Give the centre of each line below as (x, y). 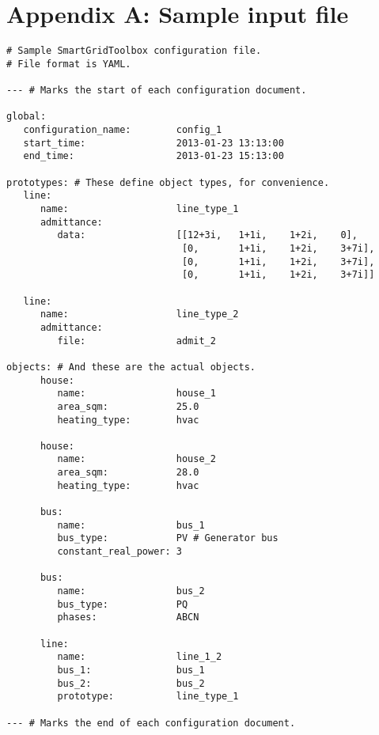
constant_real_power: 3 (119, 552)
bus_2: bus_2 (131, 683)
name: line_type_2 (139, 314)
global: (27, 117)
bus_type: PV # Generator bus (168, 538)
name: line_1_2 (140, 657)
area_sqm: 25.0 (128, 406)
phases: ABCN (128, 618)
